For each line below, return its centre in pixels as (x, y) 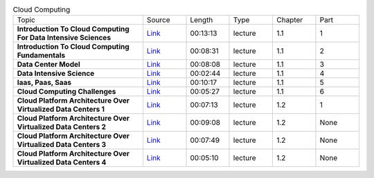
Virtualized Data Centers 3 (62, 145)
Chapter (290, 20)
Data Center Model (49, 64)
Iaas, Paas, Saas (44, 83)
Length (202, 20)
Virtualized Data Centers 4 (62, 162)
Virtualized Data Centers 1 (61, 109)
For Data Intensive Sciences (64, 38)
